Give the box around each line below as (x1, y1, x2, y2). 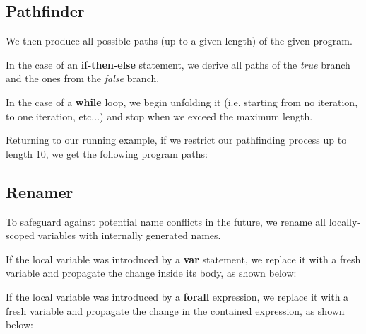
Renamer (6, 180, 73, 202)
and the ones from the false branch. (6, 71, 160, 86)
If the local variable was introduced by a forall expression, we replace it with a (6, 289, 349, 304)
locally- (329, 214, 361, 229)
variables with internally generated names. (37, 228, 221, 243)
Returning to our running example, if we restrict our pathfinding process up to (6, 132, 347, 147)
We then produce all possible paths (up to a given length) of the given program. (6, 33, 353, 48)
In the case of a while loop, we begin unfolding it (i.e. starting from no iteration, (6, 94, 358, 109)
